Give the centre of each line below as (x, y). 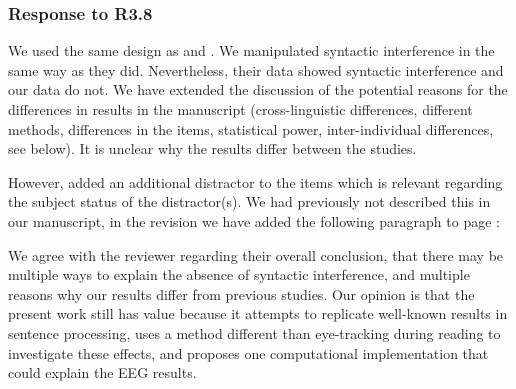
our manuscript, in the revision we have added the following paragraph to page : (254, 220)
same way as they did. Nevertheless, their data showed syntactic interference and (256, 69)
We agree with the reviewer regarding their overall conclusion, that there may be (256, 254)
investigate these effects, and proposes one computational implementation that (248, 352)
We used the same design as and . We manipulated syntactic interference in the (251, 50)
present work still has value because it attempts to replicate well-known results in (258, 313)
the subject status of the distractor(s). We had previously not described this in (249, 201)
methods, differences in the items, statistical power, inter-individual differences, (251, 128)
